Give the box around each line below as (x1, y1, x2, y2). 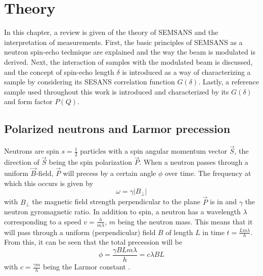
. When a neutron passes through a (139, 157, 248, 167)
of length (165, 226, 193, 237)
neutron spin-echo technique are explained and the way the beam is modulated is (4, 47, 255, 57)
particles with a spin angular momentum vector (80, 146, 227, 156)
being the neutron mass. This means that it (117, 216, 253, 226)
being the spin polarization (49, 157, 133, 167)
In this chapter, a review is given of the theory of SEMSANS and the (4, 27, 218, 37)
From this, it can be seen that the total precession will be (4, 237, 183, 247)
